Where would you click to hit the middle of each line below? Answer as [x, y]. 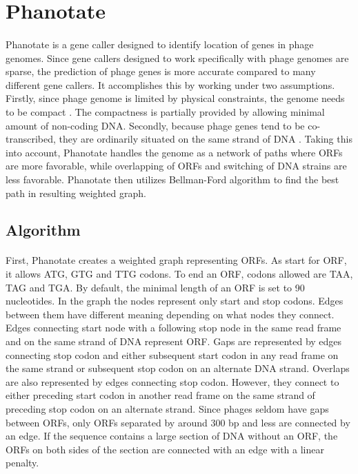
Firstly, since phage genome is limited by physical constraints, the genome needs [175, 98]
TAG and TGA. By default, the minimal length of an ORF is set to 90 [155, 287]
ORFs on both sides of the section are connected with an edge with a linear [165, 449]
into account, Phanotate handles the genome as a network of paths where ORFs [174, 152]
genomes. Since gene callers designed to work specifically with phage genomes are [177, 58]
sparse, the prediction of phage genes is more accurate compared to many [161, 71]
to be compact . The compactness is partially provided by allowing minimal [165, 111]
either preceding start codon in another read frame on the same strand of [160, 395]
